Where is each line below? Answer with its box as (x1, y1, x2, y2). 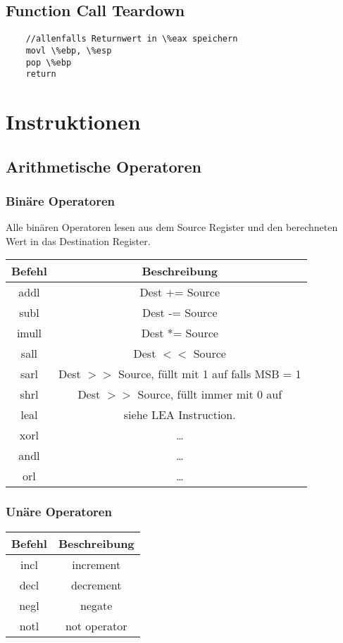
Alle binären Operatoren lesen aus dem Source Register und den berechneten (6, 220, 338, 235)
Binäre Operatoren (6, 192, 116, 209)
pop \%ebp (25, 57, 72, 68)
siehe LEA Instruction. (123, 406, 236, 423)
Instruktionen (6, 107, 141, 136)
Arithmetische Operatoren (6, 155, 201, 177)
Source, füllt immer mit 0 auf (137, 386, 282, 403)
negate (80, 597, 113, 613)
